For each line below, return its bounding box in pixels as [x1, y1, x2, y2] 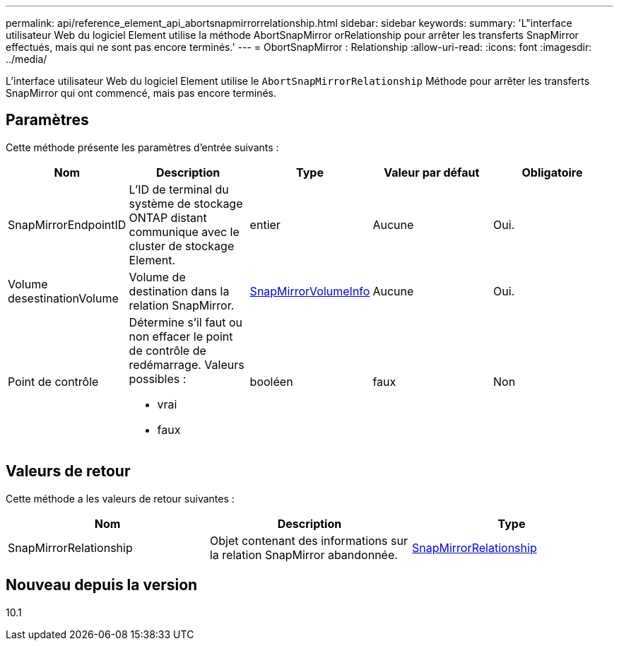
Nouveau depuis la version [6, 576, 198, 594]
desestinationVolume [8, 290, 119, 305]
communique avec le [129, 224, 240, 239]
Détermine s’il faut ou [129, 315, 243, 329]
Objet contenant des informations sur [209, 533, 408, 548]
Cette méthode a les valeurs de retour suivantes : [6, 492, 235, 505]
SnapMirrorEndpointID [8, 217, 126, 232]
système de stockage [129, 196, 243, 211]
